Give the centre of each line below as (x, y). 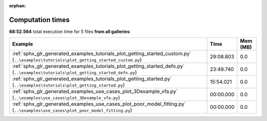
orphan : (18, 6)
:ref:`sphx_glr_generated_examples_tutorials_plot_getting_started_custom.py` (102, 54)
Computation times (39, 20)
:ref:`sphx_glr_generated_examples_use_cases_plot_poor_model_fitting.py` (99, 104)
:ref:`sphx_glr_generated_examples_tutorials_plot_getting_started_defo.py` (98, 66)
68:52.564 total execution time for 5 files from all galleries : (70, 31)
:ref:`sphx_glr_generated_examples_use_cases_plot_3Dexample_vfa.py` (95, 91)
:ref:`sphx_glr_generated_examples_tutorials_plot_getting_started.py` (92, 79)
